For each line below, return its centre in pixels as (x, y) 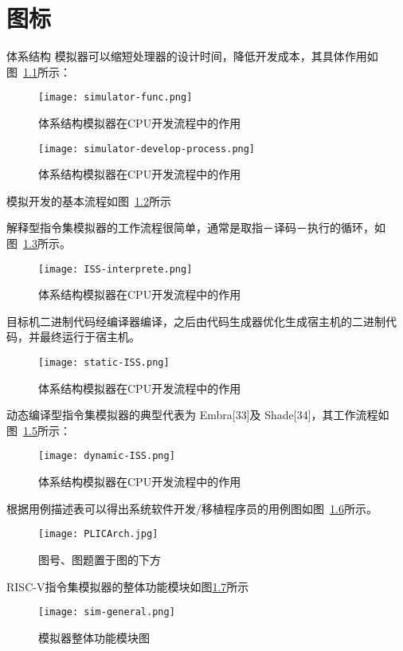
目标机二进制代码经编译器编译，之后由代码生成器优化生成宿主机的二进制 (196, 321)
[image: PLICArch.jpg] (98, 534)
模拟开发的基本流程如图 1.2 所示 (89, 200)
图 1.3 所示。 (39, 243)
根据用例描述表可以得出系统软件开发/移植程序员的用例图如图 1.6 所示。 (192, 508)
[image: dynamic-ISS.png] (107, 456)
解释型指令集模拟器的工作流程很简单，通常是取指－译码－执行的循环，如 (196, 227)
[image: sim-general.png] (107, 612)
